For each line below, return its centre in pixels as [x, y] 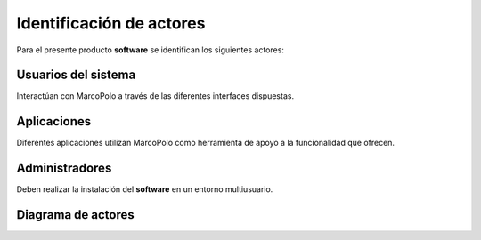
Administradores [64, 168]
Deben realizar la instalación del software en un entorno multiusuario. [145, 189]
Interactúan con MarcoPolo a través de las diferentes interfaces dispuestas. [155, 96]
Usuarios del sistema [76, 75]
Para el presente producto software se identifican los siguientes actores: [151, 50]
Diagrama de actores [76, 215]
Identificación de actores [111, 23]
